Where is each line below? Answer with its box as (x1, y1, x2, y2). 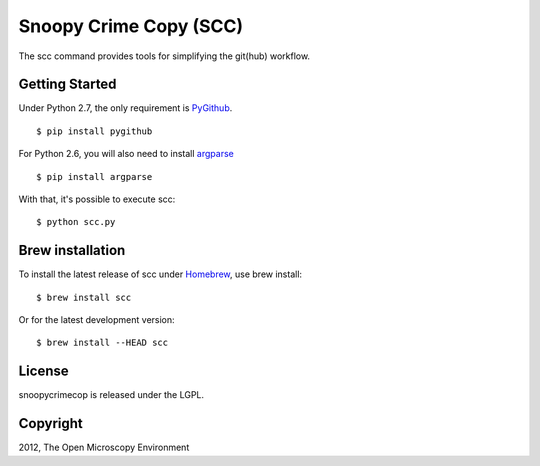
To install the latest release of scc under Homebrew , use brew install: (18, 268, 303, 280)
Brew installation (18, 242, 126, 259)
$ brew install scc (36, 291, 132, 303)
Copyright (18, 415, 84, 432)
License (18, 363, 69, 380)
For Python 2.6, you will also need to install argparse (18, 148, 234, 160)
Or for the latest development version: (18, 314, 175, 326)
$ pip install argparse (36, 171, 153, 182)
